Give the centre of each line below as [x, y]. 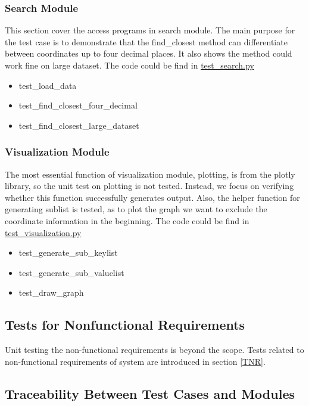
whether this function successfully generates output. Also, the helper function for [152, 197]
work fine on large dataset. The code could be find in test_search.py [129, 65]
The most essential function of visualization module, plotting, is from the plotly [150, 174]
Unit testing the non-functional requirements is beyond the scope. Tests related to [154, 350]
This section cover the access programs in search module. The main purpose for [150, 30]
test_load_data [48, 85]
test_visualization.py [43, 232]
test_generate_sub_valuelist [71, 272]
